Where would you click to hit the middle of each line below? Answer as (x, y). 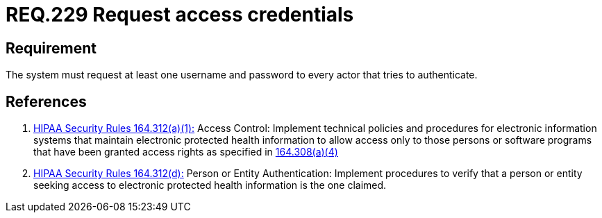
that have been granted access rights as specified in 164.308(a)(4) (186, 152)
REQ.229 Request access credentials (180, 15)
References (46, 101)
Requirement (51, 48)
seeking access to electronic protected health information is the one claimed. (210, 185)
